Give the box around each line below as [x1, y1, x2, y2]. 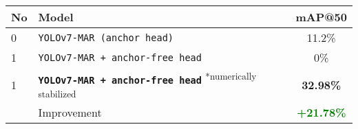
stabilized [38, 87, 76, 101]
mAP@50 [295, 9, 347, 25]
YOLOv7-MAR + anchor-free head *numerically [38, 69, 257, 86]
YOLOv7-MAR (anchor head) [38, 32, 174, 43]
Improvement [38, 104, 102, 121]
